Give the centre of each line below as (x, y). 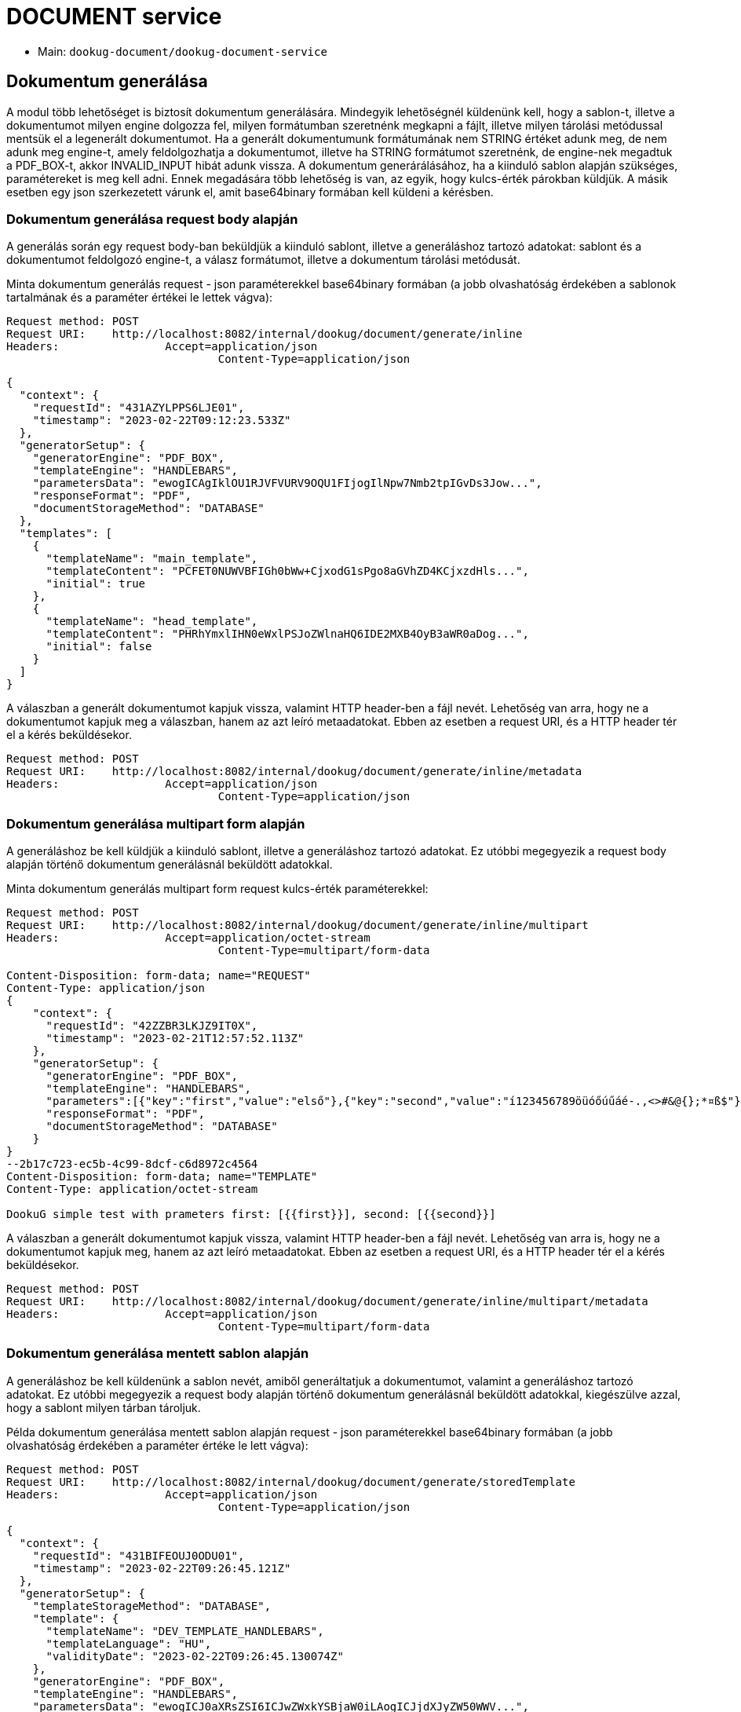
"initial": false (99, 647)
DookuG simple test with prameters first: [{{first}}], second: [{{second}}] (251, 1214)
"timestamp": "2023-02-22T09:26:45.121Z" (162, 1568)
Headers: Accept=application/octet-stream (188, 938)
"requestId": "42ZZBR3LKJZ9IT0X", (152, 1026)
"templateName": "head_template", (152, 622)
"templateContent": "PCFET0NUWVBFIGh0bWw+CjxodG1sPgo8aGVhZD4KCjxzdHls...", (287, 571)
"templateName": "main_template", (152, 559)
